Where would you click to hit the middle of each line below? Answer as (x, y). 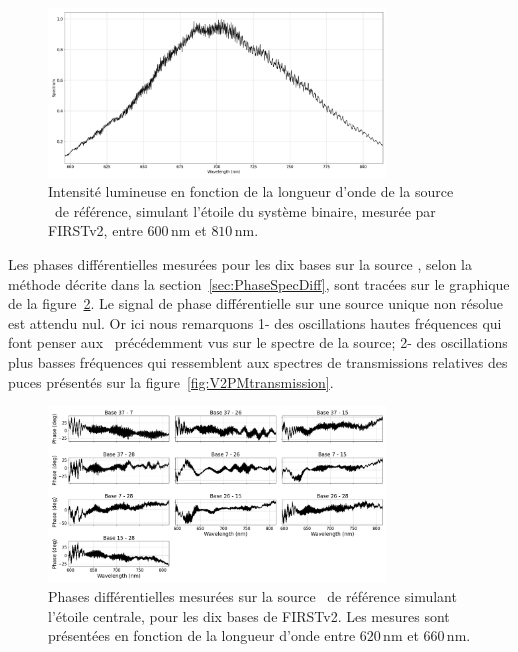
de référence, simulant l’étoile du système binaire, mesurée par (245, 210)
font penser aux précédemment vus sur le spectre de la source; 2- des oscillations (258, 342)
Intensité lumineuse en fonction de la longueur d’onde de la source (251, 191)
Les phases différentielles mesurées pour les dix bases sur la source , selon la (240, 263)
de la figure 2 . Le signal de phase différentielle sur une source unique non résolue (256, 303)
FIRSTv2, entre (95, 230)
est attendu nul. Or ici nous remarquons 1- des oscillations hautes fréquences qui (255, 322)
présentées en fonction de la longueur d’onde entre (202, 635)
